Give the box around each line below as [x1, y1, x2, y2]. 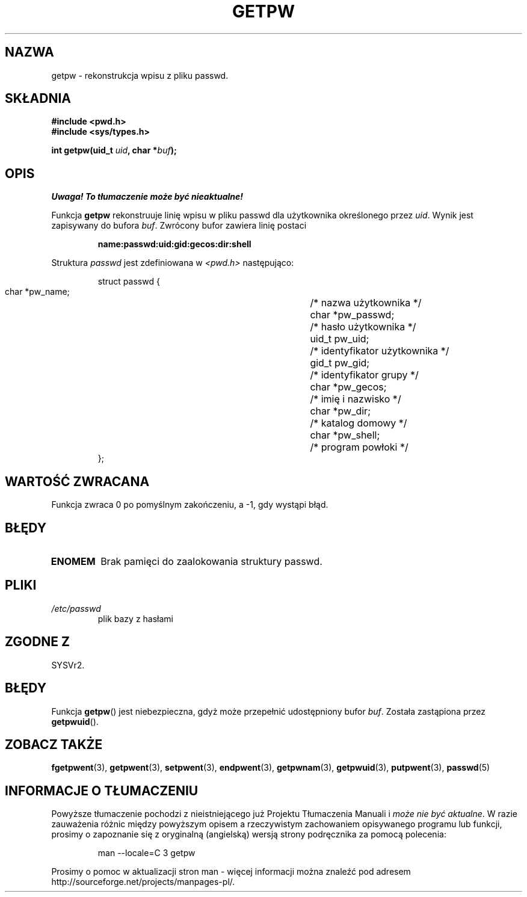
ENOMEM [51, 555, 96, 567]
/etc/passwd [51, 603, 101, 614]
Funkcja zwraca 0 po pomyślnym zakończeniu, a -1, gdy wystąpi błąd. [51, 499, 328, 510]
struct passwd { [97, 276, 160, 287]
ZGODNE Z [5, 634, 70, 650]
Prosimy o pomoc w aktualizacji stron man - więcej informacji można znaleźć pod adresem [51, 866, 411, 877]
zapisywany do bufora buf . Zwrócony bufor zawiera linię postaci [51, 220, 307, 231]
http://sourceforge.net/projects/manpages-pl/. [51, 877, 235, 887]
